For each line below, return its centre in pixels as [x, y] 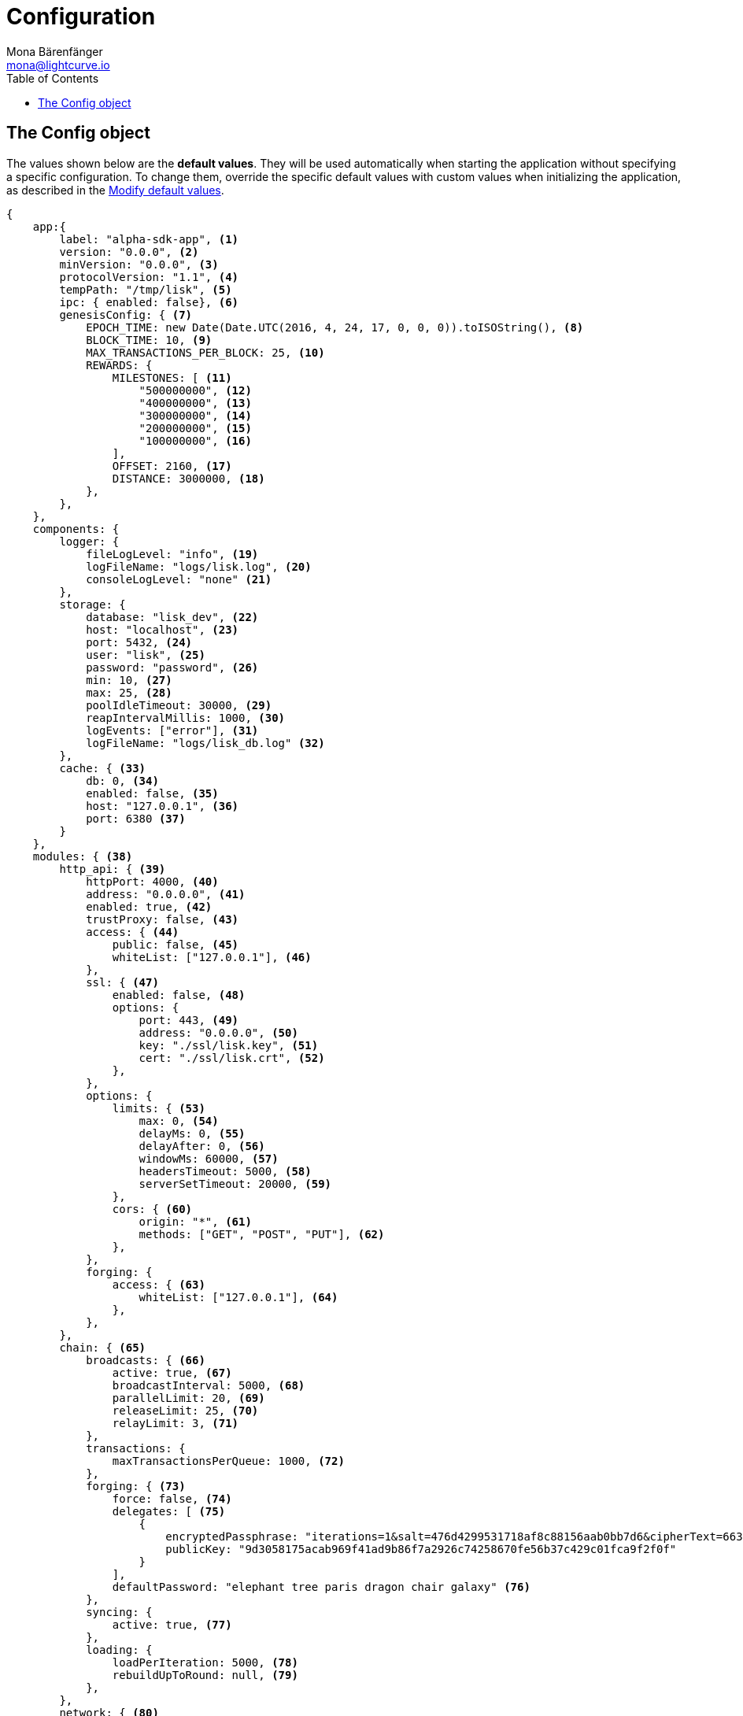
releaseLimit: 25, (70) [185, 1410]
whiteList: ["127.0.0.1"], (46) [212, 957]
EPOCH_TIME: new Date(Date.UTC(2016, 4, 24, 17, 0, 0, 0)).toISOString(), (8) [335, 327]
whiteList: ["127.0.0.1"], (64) [238, 1297]
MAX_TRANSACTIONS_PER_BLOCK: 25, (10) [205, 352]
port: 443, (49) [189, 1020]
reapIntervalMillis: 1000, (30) [186, 717]
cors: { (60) [152, 1209]
